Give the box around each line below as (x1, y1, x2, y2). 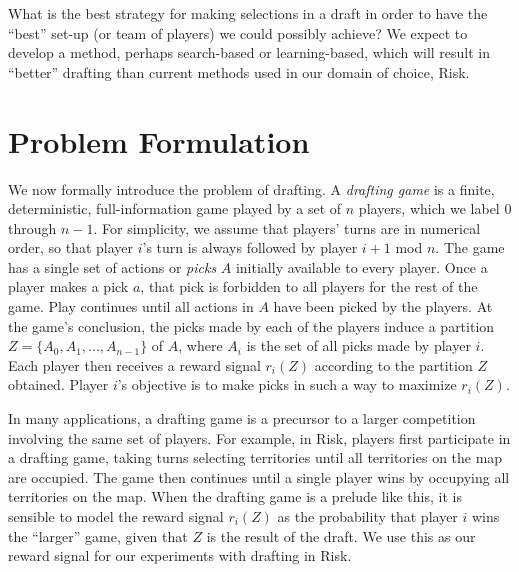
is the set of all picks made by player (246, 335, 471, 356)
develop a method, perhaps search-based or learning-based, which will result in (8, 42, 491, 63)
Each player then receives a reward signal (8, 354, 261, 375)
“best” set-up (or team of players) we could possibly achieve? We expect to (8, 22, 468, 43)
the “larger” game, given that (8, 525, 188, 546)
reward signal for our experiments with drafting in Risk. (8, 545, 352, 566)
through (8, 217, 57, 238)
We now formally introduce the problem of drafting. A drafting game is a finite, (8, 178, 495, 199)
